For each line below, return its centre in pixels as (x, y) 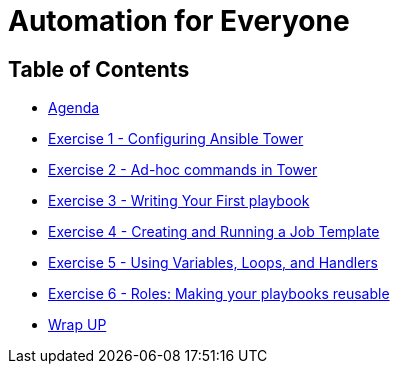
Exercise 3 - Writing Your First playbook (179, 201)
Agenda (74, 108)
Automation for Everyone (179, 21)
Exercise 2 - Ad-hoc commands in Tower (183, 170)
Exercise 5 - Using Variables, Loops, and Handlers (213, 263)
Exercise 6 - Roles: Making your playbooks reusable (219, 294)
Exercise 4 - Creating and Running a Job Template (214, 232)
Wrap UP (77, 325)
